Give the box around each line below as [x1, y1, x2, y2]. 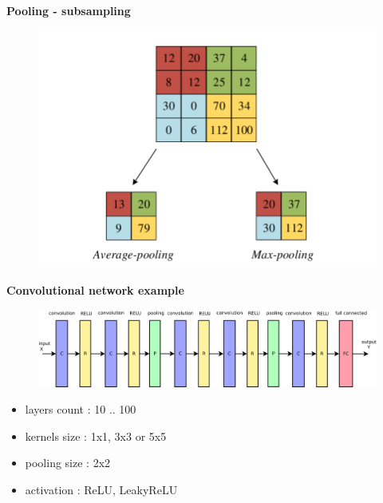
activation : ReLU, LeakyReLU [25, 481, 178, 497]
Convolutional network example [6, 281, 184, 298]
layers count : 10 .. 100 [25, 401, 136, 418]
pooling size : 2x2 [25, 454, 111, 471]
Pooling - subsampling [6, 2, 131, 18]
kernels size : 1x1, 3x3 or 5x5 [25, 427, 167, 444]
